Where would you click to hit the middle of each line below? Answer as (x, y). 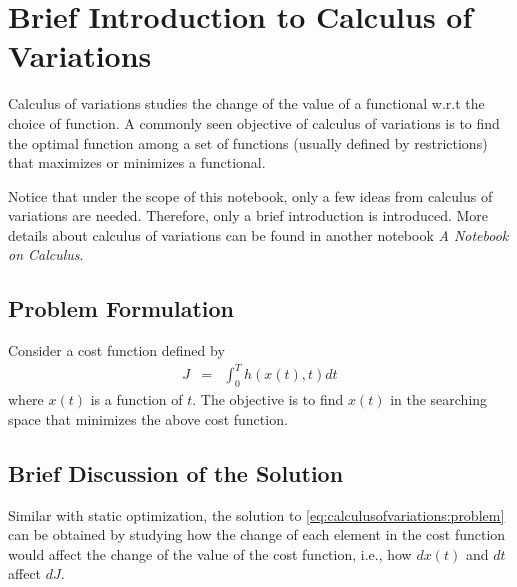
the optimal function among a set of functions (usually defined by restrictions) (248, 142)
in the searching (439, 399)
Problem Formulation (121, 308)
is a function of (136, 399)
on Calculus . (46, 254)
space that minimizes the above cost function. (148, 418)
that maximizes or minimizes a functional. (137, 162)
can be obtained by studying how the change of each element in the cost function (257, 534)
